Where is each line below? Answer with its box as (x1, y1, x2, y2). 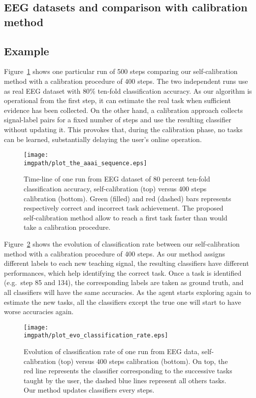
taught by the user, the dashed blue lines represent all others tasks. (24, 375, 226, 385)
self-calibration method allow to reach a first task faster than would (24, 212, 227, 222)
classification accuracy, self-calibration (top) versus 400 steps (24, 183, 207, 194)
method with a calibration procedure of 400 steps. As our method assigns (4, 248, 225, 258)
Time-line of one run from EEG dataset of (24, 174, 151, 184)
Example (4, 43, 49, 58)
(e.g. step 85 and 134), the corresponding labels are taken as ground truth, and (4, 277, 244, 288)
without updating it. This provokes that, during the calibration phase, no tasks (4, 124, 243, 134)
